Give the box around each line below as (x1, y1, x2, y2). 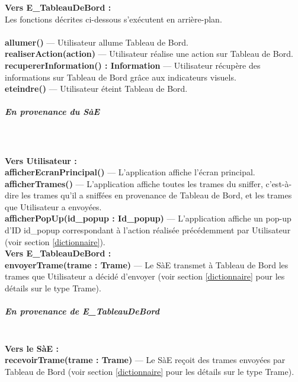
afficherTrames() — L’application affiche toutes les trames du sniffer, (5, 177, 263, 190)
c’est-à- (265, 177, 292, 190)
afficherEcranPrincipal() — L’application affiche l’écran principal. (5, 166, 255, 178)
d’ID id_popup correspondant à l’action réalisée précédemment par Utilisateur (5, 224, 291, 236)
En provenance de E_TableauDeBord (5, 305, 160, 317)
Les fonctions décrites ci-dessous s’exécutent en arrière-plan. (5, 12, 222, 25)
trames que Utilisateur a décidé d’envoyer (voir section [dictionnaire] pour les (5, 270, 285, 283)
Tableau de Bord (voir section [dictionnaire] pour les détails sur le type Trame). (5, 365, 294, 377)
